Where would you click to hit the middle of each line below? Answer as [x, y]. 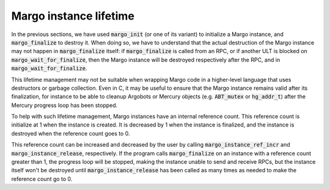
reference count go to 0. [42, 179]
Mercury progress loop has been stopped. [64, 105]
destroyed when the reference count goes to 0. [71, 133]
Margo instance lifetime [73, 16]
